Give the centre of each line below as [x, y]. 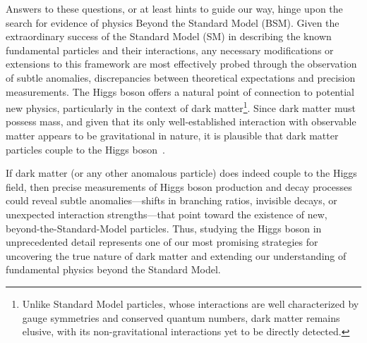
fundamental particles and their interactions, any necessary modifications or [170, 50]
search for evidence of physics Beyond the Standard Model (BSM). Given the [173, 22]
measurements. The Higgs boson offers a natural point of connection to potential [180, 91]
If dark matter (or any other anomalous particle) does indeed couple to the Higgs [181, 173]
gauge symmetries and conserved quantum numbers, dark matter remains [181, 317]
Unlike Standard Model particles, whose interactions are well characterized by [191, 303]
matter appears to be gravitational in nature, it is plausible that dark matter [172, 135]
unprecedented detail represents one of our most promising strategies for [162, 242]
